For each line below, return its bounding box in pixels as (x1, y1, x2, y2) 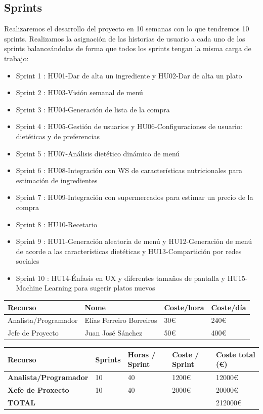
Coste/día (211, 302, 246, 312)
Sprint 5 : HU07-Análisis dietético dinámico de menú (16, 148, 180, 158)
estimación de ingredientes (16, 175, 98, 185)
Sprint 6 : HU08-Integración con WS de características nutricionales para (16, 165, 243, 176)
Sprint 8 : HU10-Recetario (16, 219, 97, 229)
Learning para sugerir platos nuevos (44, 282, 155, 293)
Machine (16, 282, 42, 293)
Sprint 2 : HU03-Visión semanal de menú (16, 87, 143, 98)
